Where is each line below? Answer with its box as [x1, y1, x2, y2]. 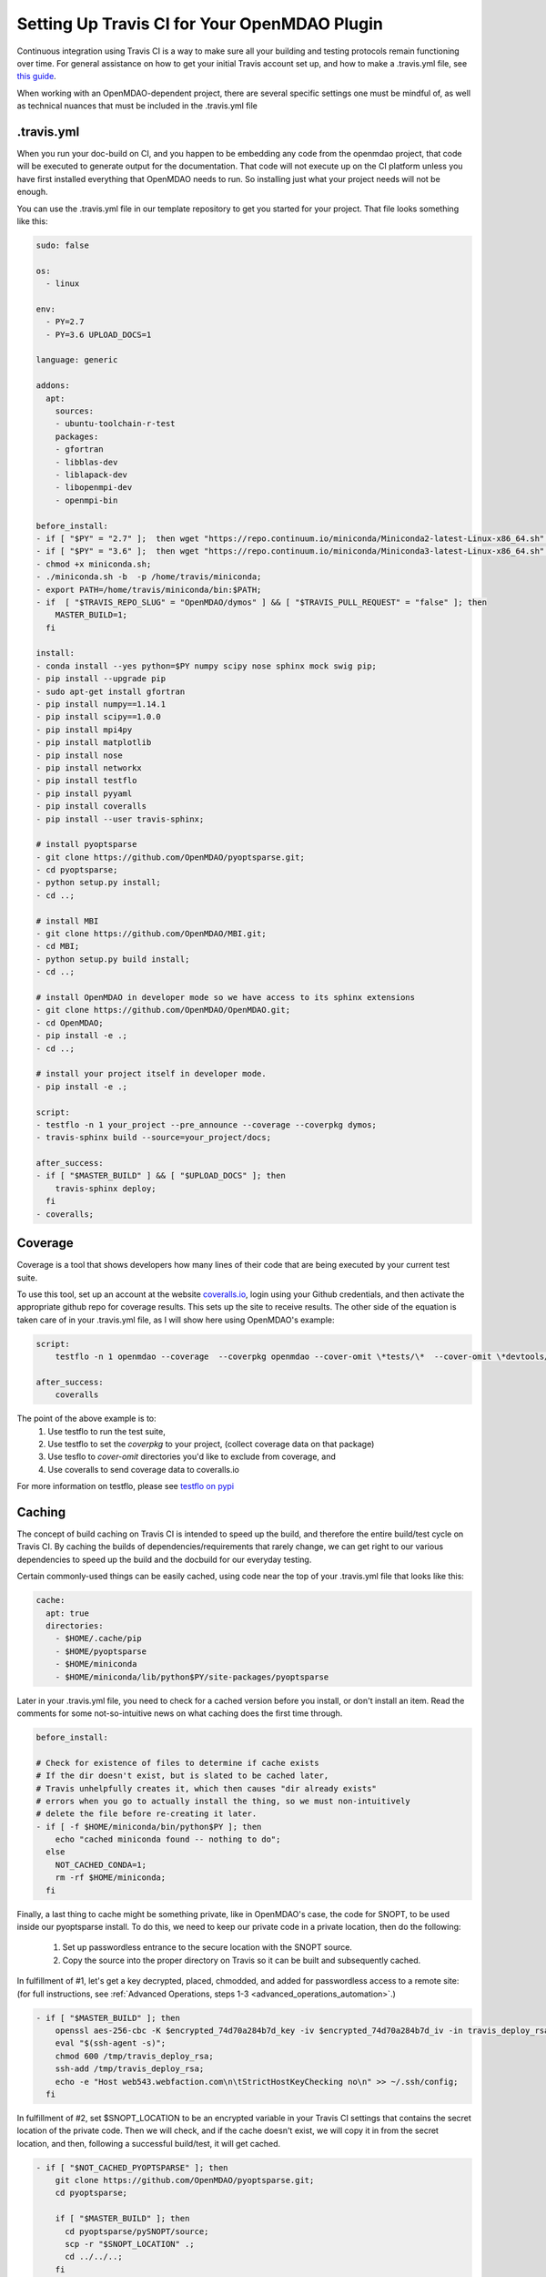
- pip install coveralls [35, 802, 147, 812]
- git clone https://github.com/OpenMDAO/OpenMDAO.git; [35, 1005, 291, 1016]
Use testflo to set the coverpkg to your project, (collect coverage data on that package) [47, 1439, 375, 1450]
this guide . [16, 71, 56, 82]
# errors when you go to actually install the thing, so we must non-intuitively [35, 1795, 411, 1806]
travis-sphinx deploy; [55, 1183, 157, 1193]
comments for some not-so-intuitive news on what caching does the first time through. [16, 1708, 343, 1719]
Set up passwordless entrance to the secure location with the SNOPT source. [62, 1942, 352, 1953]
